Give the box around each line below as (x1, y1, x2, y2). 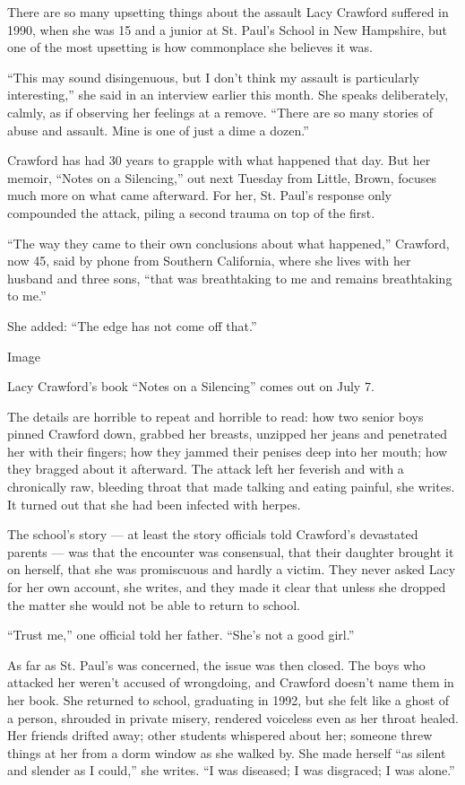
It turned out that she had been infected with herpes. (7, 494, 301, 513)
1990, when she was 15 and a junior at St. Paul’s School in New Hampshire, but (7, 20, 447, 39)
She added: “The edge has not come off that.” (7, 316, 257, 335)
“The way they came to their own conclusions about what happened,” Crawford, (7, 233, 450, 252)
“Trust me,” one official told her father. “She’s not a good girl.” (7, 625, 355, 644)
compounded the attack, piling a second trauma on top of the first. (7, 203, 375, 222)
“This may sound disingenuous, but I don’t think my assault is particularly (7, 67, 419, 86)
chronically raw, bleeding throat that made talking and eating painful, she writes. (7, 477, 455, 496)
